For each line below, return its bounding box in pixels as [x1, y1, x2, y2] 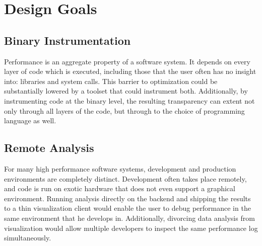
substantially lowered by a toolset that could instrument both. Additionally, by [4, 86, 248, 96]
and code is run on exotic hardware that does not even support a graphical [4, 183, 235, 194]
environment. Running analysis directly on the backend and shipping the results [4, 193, 251, 203]
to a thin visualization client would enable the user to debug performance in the [4, 203, 251, 213]
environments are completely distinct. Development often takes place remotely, [4, 173, 247, 184]
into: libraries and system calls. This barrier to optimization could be [4, 75, 218, 86]
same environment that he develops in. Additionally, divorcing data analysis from [4, 212, 255, 223]
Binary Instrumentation [4, 32, 131, 48]
